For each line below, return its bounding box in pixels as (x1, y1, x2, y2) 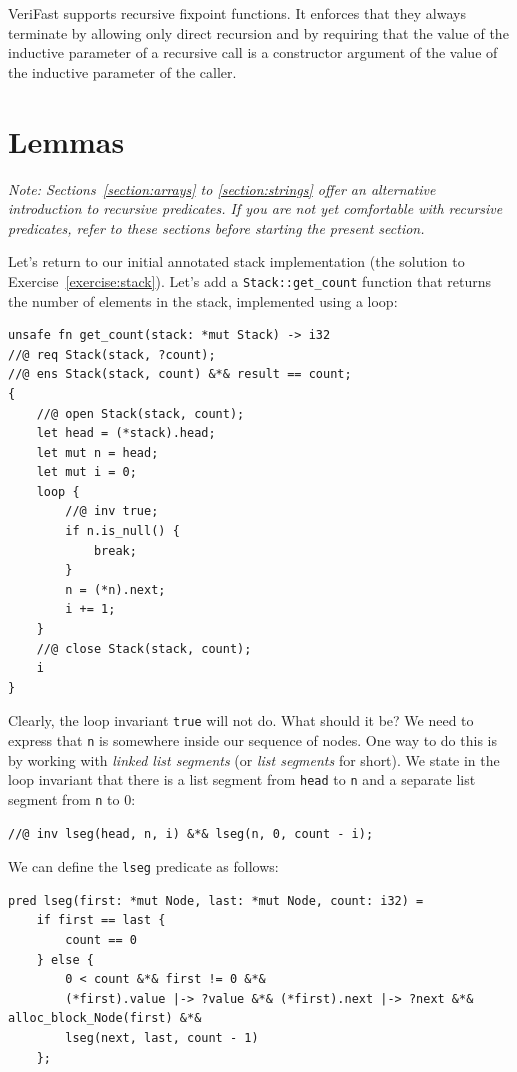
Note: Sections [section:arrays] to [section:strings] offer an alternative (8, 178, 436, 199)
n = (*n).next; (65, 582, 166, 597)
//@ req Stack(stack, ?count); (8, 347, 216, 362)
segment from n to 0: (8, 788, 136, 809)
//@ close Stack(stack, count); (36, 641, 252, 656)
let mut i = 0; (36, 465, 137, 480)
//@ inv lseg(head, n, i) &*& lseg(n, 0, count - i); (8, 826, 374, 841)
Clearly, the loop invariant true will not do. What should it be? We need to (8, 710, 474, 731)
